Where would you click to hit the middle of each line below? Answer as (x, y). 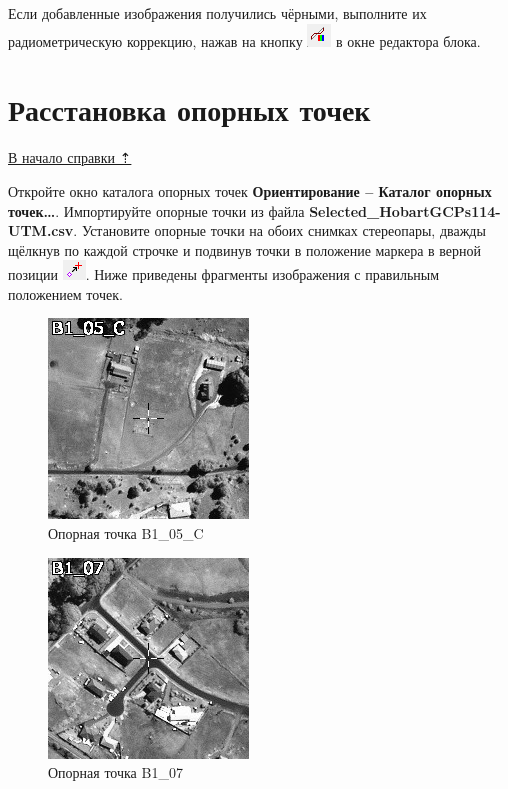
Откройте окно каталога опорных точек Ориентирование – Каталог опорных (250, 190)
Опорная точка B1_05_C (126, 533)
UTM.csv (41, 230)
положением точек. (65, 293)
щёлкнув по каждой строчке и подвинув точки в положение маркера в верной (245, 249)
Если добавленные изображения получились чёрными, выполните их (217, 13)
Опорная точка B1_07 (115, 772)
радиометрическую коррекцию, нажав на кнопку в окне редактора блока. (244, 40)
